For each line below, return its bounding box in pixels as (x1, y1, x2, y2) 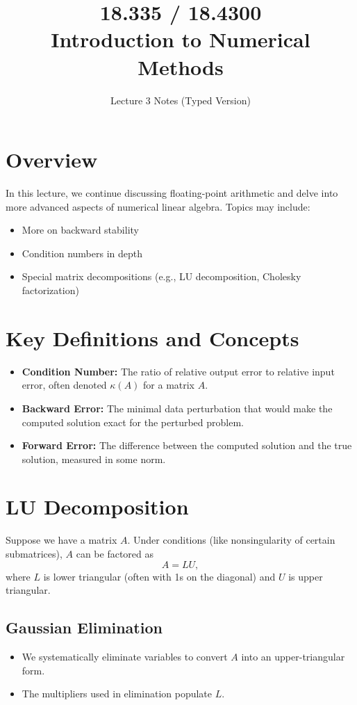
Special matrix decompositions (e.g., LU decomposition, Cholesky (22, 269, 301, 284)
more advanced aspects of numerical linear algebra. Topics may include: (6, 199, 310, 213)
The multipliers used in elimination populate (22, 686, 213, 701)
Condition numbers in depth (22, 245, 143, 260)
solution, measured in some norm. (22, 451, 166, 466)
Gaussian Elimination (6, 617, 163, 638)
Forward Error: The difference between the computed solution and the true (22, 438, 352, 453)
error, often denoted (22, 378, 107, 392)
